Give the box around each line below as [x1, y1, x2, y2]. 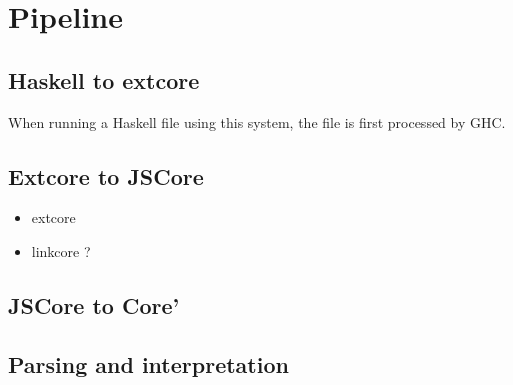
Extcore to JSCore [8, 160, 204, 191]
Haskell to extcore [8, 64, 200, 95]
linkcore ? [31, 240, 91, 261]
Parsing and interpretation [8, 348, 289, 379]
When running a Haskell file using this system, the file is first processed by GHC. [8, 111, 506, 132]
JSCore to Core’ [8, 289, 180, 320]
